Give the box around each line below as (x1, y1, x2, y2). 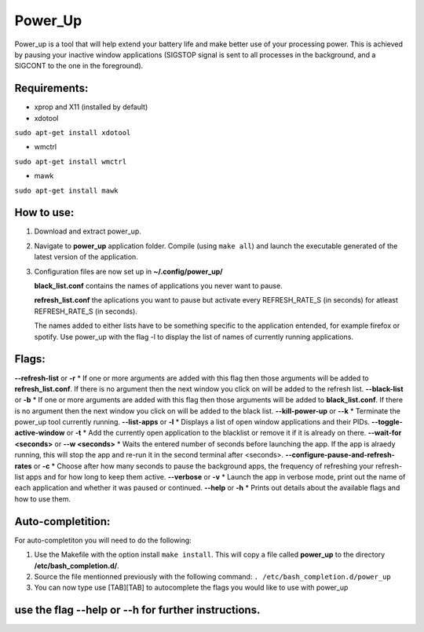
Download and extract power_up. (34, 226, 141, 236)
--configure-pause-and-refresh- (285, 450, 396, 460)
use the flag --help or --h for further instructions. (14, 604, 261, 617)
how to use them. (14, 494, 71, 503)
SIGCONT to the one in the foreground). (14, 61, 144, 71)
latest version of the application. (34, 252, 139, 262)
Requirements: (14, 82, 89, 95)
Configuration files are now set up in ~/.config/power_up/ (34, 266, 223, 276)
